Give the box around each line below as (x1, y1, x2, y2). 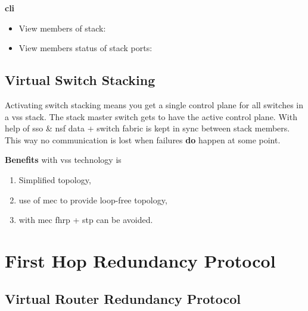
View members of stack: (18, 21, 106, 34)
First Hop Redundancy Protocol (5, 248, 276, 272)
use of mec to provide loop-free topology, (18, 193, 167, 206)
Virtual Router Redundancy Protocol (5, 289, 241, 307)
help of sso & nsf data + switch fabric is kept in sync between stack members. (5, 122, 290, 134)
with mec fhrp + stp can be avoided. (18, 213, 153, 226)
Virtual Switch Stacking (5, 71, 155, 89)
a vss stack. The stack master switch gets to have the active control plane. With (5, 110, 297, 122)
